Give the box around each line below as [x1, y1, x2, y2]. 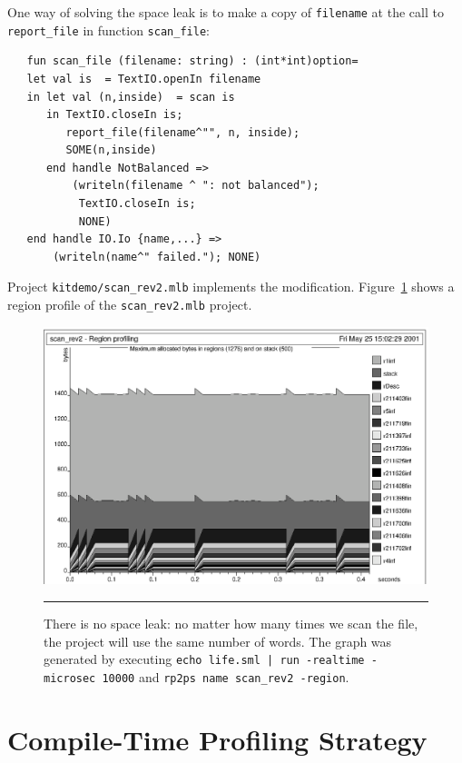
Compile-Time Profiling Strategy [7, 720, 428, 758]
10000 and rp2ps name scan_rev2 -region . [102, 667, 349, 686]
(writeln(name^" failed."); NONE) [53, 250, 261, 263]
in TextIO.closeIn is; [45, 108, 183, 122]
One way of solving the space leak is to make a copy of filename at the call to [7, 3, 444, 21]
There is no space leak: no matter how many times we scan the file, [44, 613, 418, 632]
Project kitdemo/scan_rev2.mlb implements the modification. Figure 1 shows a [7, 277, 455, 296]
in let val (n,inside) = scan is [26, 90, 235, 104]
